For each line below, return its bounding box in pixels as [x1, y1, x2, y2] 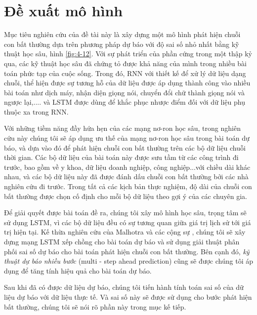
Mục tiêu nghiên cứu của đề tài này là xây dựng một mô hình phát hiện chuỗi [4, 29, 241, 39]
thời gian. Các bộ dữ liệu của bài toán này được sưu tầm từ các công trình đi [4, 152, 239, 162]
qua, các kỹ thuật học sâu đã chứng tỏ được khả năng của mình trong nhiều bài [4, 58, 247, 68]
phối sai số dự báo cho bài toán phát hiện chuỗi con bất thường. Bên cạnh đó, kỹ [4, 246, 250, 256]
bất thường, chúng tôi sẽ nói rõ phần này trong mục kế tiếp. [4, 301, 186, 312]
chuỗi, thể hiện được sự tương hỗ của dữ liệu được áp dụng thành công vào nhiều [4, 78, 251, 88]
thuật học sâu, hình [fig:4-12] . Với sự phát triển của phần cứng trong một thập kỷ [4, 48, 252, 59]
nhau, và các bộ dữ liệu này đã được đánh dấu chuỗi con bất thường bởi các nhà [4, 171, 249, 182]
